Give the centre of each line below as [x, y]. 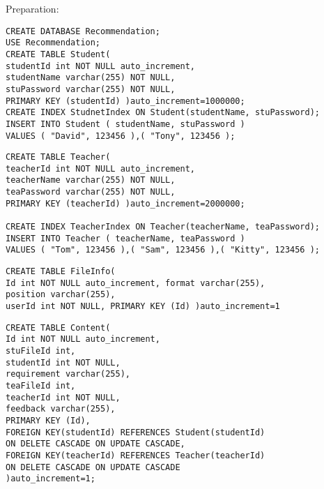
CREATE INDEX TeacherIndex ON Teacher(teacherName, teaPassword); [163, 227]
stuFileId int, [41, 351]
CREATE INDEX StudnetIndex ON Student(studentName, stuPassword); [163, 113]
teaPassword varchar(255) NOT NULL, [91, 192]
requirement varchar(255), [68, 374]
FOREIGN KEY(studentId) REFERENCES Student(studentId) [136, 432]
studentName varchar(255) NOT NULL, [91, 78]
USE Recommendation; [53, 43]
